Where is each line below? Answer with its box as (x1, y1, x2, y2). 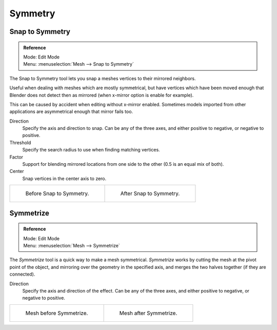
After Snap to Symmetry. (120, 190, 180, 197)
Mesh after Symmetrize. (119, 309, 177, 317)
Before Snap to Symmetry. (25, 190, 89, 197)
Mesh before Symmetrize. (25, 309, 88, 317)
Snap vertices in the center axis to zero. (22, 175, 107, 182)
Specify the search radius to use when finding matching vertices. (22, 147, 160, 153)
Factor (9, 154, 23, 160)
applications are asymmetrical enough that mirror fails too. (9, 108, 133, 115)
